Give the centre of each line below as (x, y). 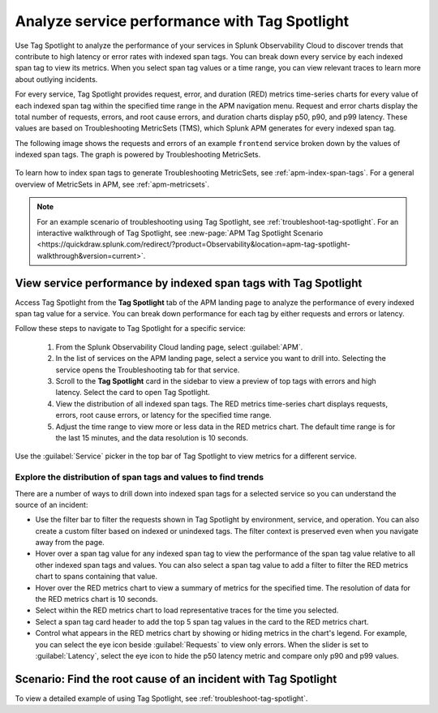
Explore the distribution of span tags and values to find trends (139, 477)
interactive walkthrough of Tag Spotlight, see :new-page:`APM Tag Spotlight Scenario (180, 233)
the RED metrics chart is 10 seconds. (97, 599)
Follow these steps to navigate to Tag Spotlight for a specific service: (131, 329)
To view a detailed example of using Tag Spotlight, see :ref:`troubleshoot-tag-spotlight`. (161, 698)
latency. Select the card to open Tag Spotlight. (133, 393)
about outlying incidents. (56, 79)
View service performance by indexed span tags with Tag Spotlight (189, 283)
